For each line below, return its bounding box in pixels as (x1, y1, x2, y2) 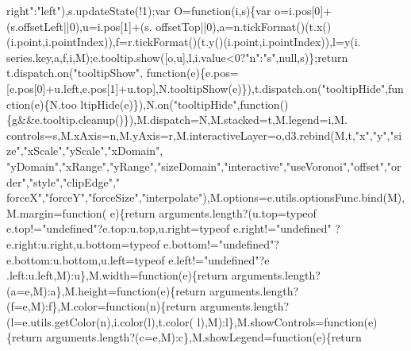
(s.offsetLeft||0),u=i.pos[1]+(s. (6, 17, 152, 34)
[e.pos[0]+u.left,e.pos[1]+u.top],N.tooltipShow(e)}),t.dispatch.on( (6, 79, 322, 96)
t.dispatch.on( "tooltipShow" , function (6, 64, 186, 81)
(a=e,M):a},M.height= (6, 282, 117, 299)
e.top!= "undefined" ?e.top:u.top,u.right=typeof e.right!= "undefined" (6, 220, 332, 237)
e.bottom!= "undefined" (163, 235, 275, 252)
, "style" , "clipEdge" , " (25, 173, 121, 190)
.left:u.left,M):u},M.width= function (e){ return (6, 267, 229, 283)
